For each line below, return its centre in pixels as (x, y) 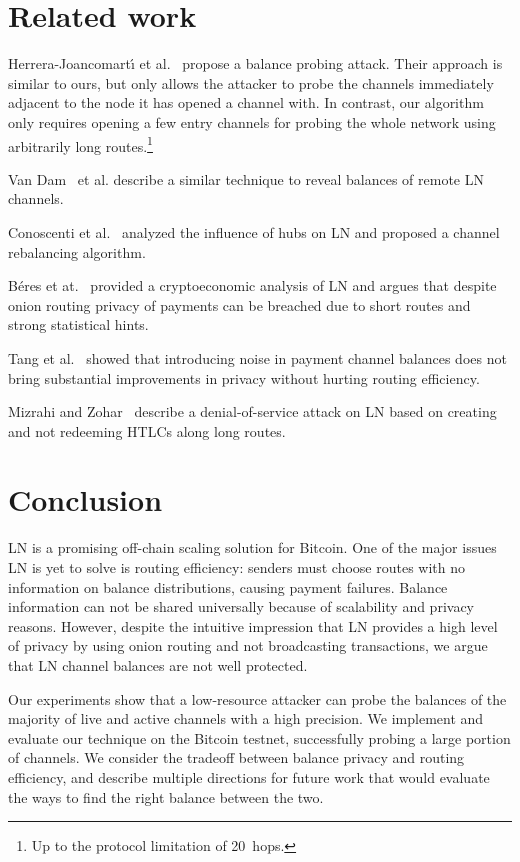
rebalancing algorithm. (77, 251)
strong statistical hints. (78, 324)
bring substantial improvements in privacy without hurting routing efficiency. (244, 377)
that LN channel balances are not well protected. (158, 664)
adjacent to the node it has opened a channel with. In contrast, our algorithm (246, 102)
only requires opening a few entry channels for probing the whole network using (252, 121)
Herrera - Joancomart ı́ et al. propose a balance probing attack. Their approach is (255, 63)
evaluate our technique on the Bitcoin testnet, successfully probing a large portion (259, 737)
